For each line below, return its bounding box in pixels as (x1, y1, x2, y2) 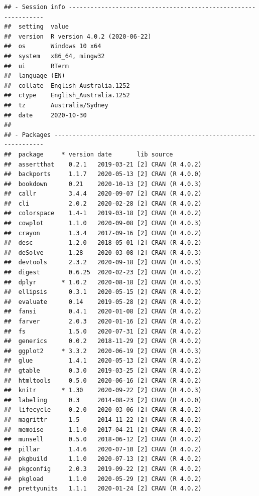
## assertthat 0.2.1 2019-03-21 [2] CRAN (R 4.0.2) (4, 160, 202, 168)
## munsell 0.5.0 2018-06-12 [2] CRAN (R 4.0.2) (4, 436, 202, 443)
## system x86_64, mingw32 (4, 52, 105, 60)
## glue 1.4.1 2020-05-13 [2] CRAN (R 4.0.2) (4, 357, 202, 365)
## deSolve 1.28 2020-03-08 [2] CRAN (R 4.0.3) (4, 249, 202, 256)
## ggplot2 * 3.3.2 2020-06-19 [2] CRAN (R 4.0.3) (4, 347, 202, 355)
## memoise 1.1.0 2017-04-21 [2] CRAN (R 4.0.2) (4, 426, 202, 433)
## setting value (4, 23, 69, 31)
